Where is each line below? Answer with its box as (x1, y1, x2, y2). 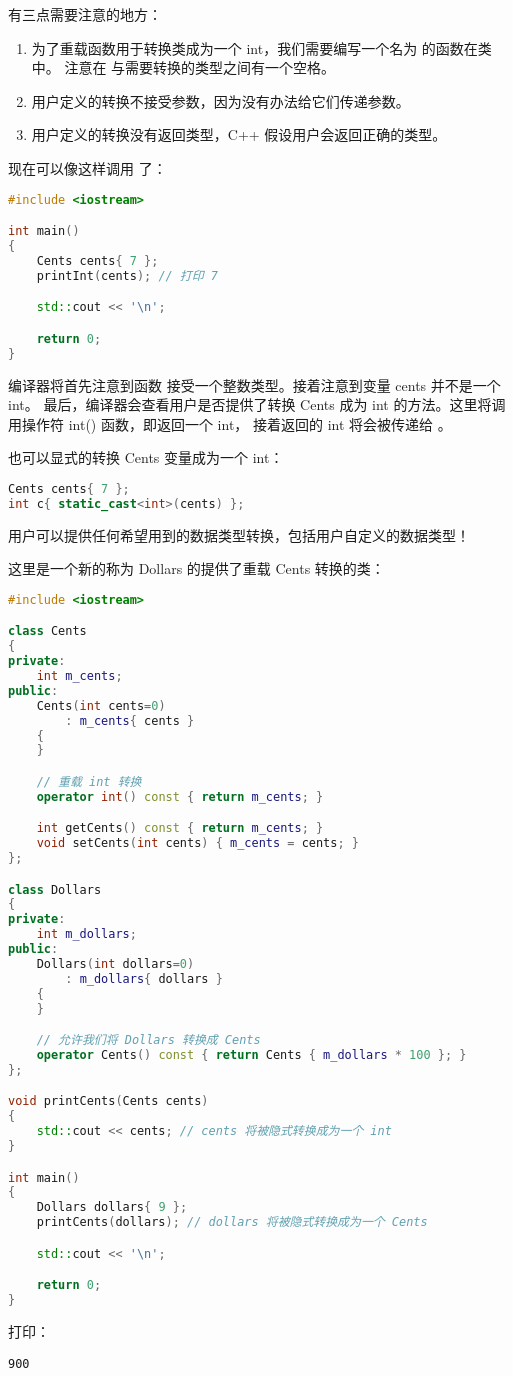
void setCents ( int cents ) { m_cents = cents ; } (36, 836, 359, 851)
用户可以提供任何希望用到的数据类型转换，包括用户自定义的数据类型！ (8, 524, 470, 545)
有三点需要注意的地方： (8, 4, 162, 24)
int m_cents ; (36, 669, 123, 683)
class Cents (8, 624, 87, 639)
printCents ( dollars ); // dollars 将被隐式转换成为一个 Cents (36, 1215, 428, 1230)
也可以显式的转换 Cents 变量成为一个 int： (8, 447, 284, 468)
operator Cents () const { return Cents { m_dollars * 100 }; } (36, 1048, 467, 1062)
